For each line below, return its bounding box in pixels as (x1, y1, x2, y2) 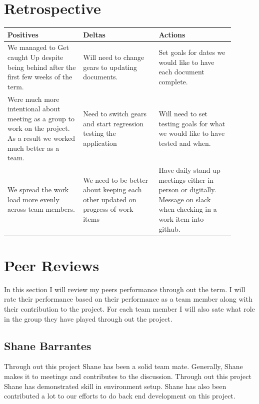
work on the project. (7, 123, 70, 133)
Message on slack (158, 194, 211, 204)
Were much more (7, 93, 59, 104)
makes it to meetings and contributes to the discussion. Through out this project (4, 371, 251, 382)
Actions (158, 29, 185, 39)
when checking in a (158, 204, 217, 214)
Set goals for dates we (158, 47, 225, 57)
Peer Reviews (4, 255, 99, 275)
